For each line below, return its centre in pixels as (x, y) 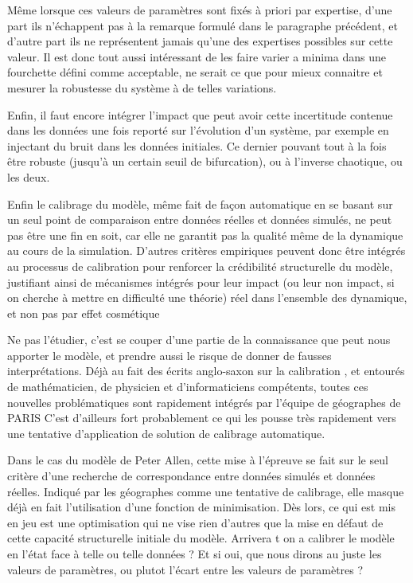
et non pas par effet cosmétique (84, 313)
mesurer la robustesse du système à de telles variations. (142, 87)
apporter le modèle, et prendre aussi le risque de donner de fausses (169, 355)
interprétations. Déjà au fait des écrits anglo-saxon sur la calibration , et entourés (206, 371)
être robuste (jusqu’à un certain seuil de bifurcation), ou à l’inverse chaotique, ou (205, 161)
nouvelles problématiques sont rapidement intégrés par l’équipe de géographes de (204, 402)
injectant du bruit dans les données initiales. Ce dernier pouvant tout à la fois (197, 145)
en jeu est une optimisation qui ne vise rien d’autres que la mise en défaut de (195, 522)
